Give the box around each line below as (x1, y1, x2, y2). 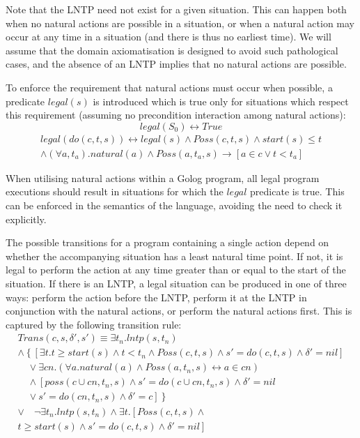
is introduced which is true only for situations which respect (93, 93, 349, 108)
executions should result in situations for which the (6, 184, 224, 199)
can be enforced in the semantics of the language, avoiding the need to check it (6, 198, 343, 212)
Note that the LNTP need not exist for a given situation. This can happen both (6, 2, 347, 16)
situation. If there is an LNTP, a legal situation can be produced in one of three (6, 275, 347, 290)
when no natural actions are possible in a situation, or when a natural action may (6, 15, 354, 30)
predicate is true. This (250, 184, 345, 199)
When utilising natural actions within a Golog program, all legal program (6, 170, 320, 185)
